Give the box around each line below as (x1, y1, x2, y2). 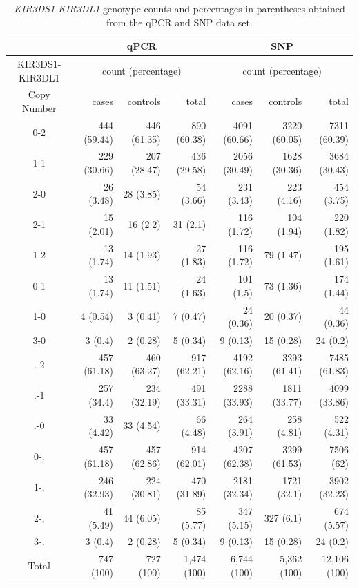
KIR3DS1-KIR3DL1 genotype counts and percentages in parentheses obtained (14, 1, 345, 15)
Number (22, 101, 57, 115)
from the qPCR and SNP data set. (106, 15, 253, 29)
